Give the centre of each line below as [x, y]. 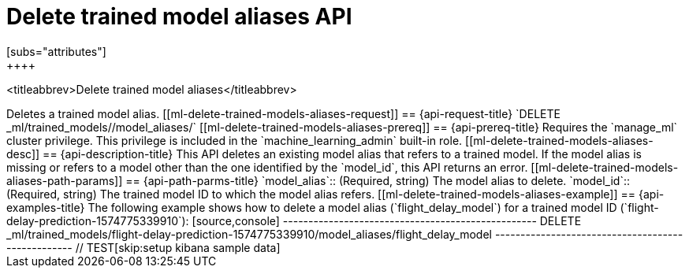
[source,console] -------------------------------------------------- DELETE [387, 220]
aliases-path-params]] [65, 180]
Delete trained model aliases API [179, 17]
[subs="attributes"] [56, 51]
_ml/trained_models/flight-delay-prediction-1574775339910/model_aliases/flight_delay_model [249, 234]
